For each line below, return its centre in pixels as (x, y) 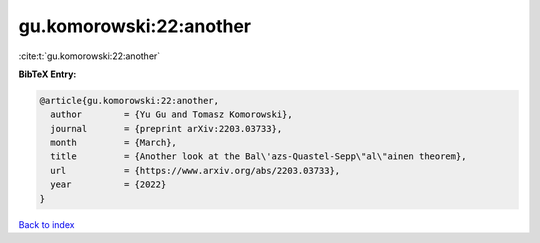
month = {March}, (113, 143)
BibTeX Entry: (47, 74)
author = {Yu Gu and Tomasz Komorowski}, (172, 114)
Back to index (46, 224)
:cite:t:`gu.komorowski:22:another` (89, 56)
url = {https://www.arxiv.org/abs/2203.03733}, (195, 170)
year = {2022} (108, 184)
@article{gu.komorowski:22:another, (129, 100)
